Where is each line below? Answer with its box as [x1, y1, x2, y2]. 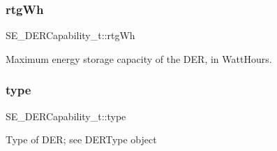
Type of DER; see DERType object [6, 132, 157, 147]
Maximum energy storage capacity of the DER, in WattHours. [6, 51, 272, 66]
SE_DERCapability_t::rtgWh [6, 28, 135, 43]
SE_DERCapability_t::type [6, 108, 126, 123]
